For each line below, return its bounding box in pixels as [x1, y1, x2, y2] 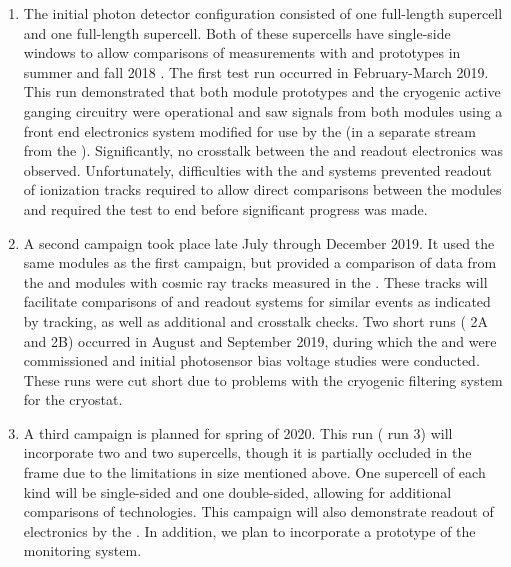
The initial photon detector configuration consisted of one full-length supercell [23, 3, 503, 23]
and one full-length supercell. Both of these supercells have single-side [23, 22, 451, 43]
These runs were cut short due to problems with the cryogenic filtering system [23, 369, 503, 390]
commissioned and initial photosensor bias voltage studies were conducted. [23, 350, 480, 371]
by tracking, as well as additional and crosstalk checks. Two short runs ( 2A [23, 310, 489, 331]
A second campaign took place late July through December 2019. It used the [23, 232, 495, 253]
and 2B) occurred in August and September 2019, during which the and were [23, 330, 497, 351]
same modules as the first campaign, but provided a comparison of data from [23, 252, 497, 273]
